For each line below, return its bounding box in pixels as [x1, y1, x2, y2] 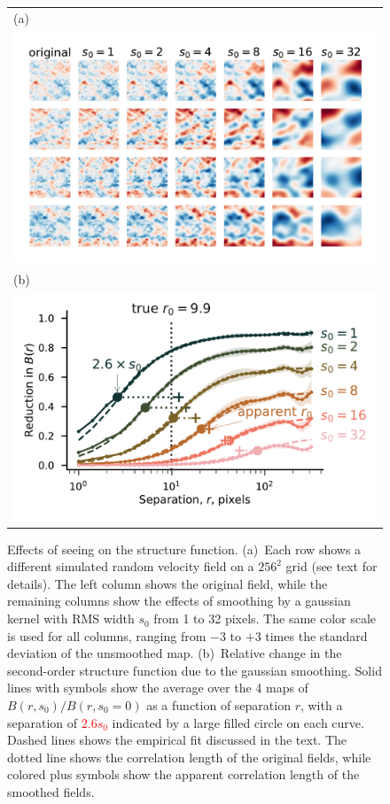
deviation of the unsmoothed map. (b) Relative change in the [7, 644, 342, 662]
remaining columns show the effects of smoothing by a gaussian [7, 591, 351, 610]
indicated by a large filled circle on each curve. [112, 713, 364, 731]
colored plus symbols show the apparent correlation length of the [7, 765, 360, 784]
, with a [300, 696, 343, 715]
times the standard [265, 626, 368, 645]
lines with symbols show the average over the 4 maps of [7, 678, 308, 697]
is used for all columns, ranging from [7, 626, 207, 645]
